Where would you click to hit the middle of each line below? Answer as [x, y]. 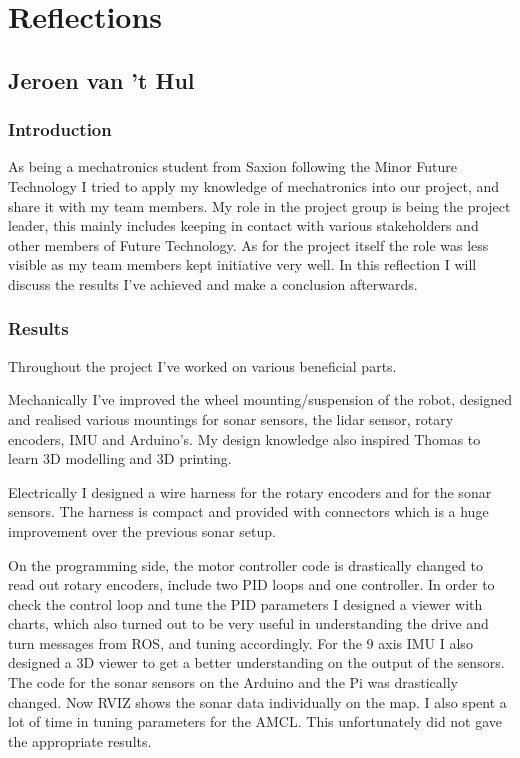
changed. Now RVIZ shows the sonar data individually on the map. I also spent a [257, 701]
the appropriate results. [80, 740]
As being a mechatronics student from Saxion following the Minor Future [233, 166]
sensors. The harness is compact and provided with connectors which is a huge [248, 511]
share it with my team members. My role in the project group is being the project [259, 205]
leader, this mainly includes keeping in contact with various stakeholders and [243, 225]
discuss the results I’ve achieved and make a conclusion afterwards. [213, 283]
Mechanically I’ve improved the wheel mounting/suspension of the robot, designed [260, 399]
